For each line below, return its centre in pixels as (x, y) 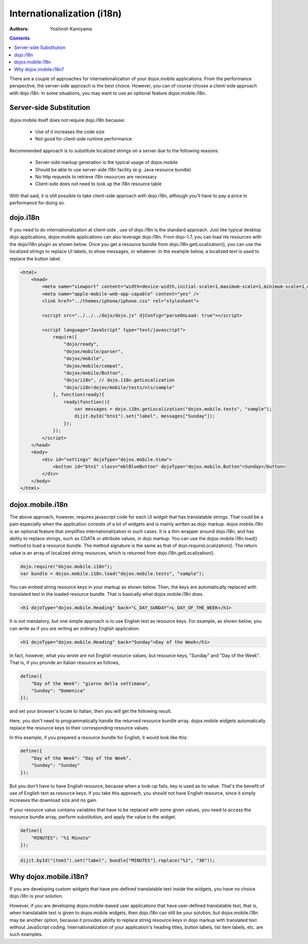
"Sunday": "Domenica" (58, 690)
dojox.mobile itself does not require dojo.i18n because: (67, 120)
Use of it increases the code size (70, 132)
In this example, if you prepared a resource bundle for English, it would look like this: (99, 737)
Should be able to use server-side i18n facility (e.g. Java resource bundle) (113, 169)
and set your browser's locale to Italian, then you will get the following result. (91, 711)
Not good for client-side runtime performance (83, 139)
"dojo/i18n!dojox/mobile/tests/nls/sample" (119, 387)
